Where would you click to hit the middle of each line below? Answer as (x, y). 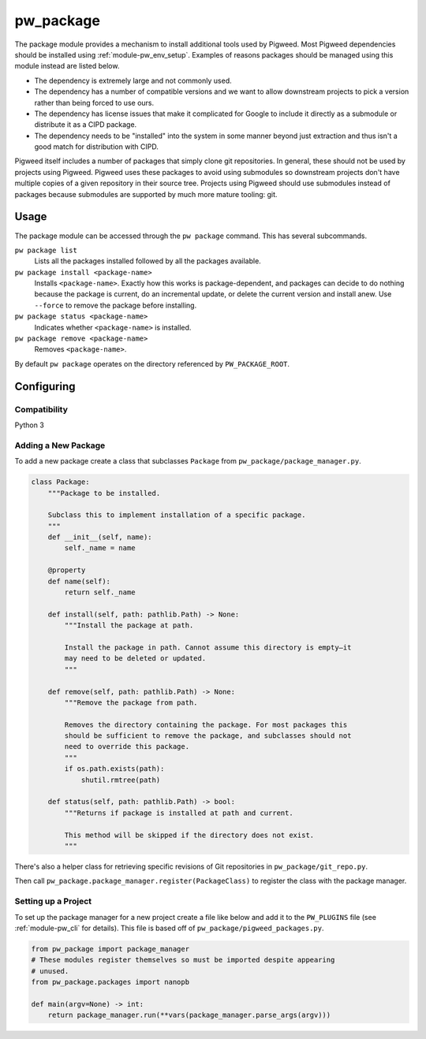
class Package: (60, 482)
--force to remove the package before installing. (116, 305)
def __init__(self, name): (100, 537)
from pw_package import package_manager (110, 949)
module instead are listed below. (67, 66)
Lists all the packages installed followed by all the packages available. (148, 261)
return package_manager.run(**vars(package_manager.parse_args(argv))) (189, 1015)
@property (67, 570)
